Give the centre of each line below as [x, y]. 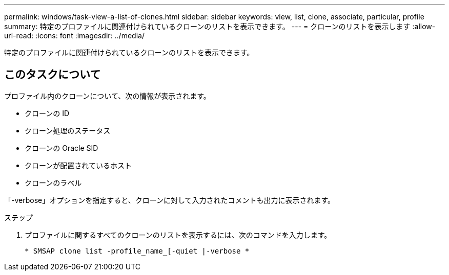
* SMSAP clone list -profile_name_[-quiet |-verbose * [137, 251]
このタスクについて [53, 75]
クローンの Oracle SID [62, 148]
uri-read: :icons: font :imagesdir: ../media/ [74, 36]
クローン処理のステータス [68, 130]
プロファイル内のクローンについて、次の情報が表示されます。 [107, 96]
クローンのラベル [53, 182]
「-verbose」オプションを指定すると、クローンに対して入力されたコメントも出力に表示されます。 [170, 200]
